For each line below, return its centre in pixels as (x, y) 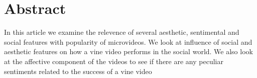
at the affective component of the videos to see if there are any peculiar (114, 61)
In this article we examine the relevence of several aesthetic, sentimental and (122, 32)
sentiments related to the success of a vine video (78, 71)
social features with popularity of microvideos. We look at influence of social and (128, 41)
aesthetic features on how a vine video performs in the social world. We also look (128, 51)
